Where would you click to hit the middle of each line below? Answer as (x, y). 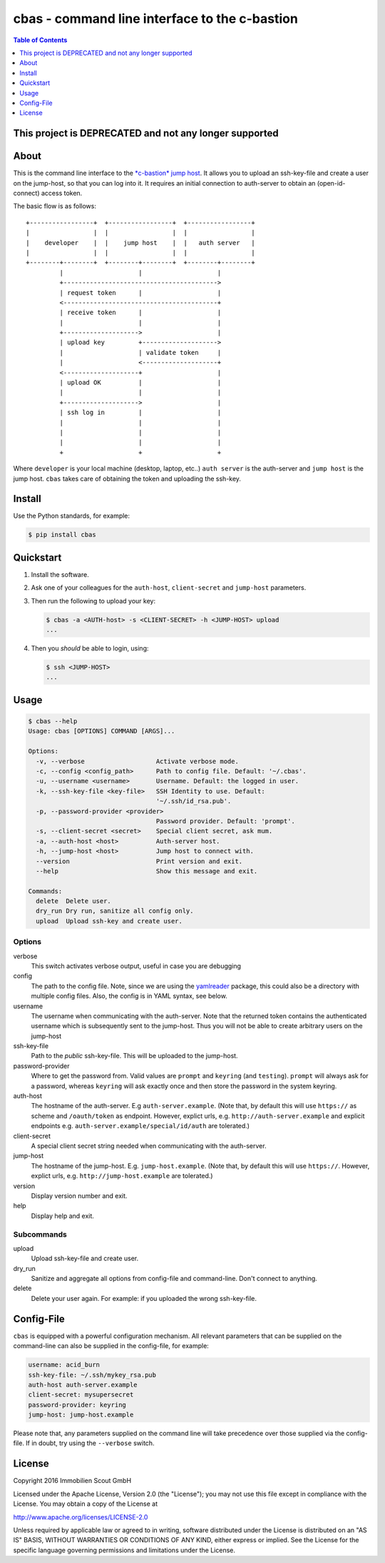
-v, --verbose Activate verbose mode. (137, 761)
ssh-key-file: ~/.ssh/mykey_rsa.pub (92, 1375)
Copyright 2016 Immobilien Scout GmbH (72, 1481)
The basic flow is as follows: (55, 206)
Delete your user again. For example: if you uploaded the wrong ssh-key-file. (144, 1298)
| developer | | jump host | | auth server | (141, 242)
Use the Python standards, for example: (72, 516)
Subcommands (40, 1234)
